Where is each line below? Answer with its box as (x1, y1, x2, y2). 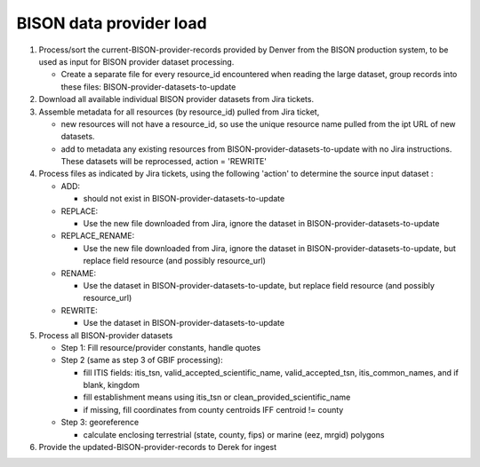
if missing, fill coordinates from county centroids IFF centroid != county (83, 404, 344, 415)
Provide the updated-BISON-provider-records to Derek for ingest (38, 442, 277, 453)
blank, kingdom (83, 380, 140, 391)
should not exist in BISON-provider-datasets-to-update (83, 194, 285, 204)
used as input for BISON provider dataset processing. (38, 56, 235, 67)
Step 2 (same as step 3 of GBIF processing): (60, 355, 223, 366)
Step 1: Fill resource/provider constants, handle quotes (60, 342, 261, 352)
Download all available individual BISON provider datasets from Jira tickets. (38, 94, 315, 105)
